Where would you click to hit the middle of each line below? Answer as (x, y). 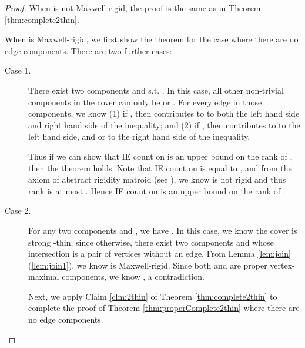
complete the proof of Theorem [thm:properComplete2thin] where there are (164, 308)
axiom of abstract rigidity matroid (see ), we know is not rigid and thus (157, 179)
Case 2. (18, 211)
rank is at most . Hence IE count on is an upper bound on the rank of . (157, 190)
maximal (44, 276)
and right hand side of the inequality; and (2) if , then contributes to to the (164, 125)
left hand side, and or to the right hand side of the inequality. (139, 136)
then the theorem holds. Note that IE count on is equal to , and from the (160, 168)
